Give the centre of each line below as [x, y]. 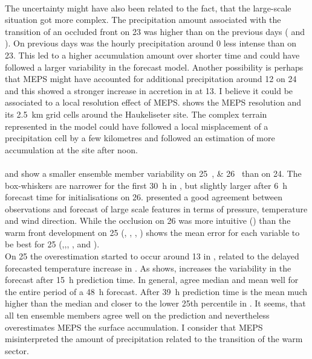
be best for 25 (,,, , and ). [52, 244]
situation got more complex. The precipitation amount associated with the [143, 20]
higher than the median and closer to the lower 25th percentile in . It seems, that [155, 303]
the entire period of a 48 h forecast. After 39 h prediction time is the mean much [156, 291]
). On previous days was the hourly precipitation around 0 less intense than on [151, 43]
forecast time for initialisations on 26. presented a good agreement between [144, 197]
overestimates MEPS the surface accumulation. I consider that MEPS [134, 327]
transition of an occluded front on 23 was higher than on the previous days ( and [155, 31]
